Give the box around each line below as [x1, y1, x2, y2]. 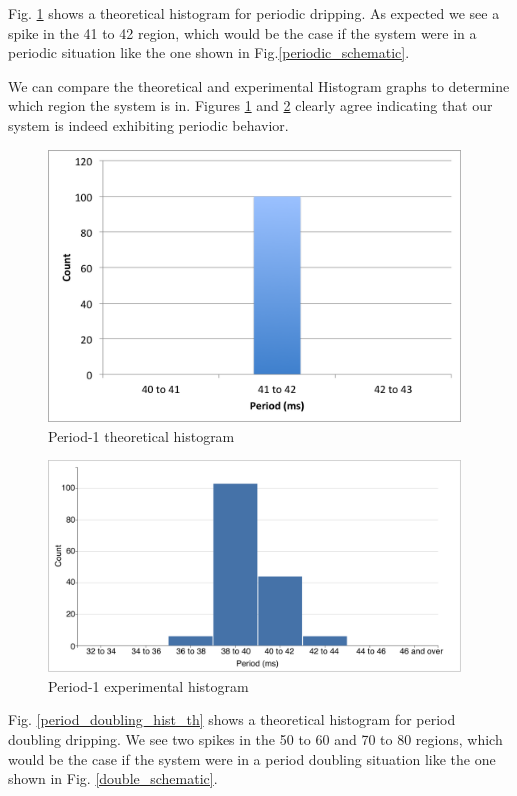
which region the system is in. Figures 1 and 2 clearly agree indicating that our [8, 95, 493, 116]
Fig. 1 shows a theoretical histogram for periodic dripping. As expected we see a [8, 3, 500, 23]
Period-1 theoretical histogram [48, 425, 235, 446]
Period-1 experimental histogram [48, 675, 249, 696]
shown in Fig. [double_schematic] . [8, 768, 218, 789]
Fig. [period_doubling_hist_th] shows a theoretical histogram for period [8, 709, 456, 730]
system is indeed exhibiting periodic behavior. [8, 114, 289, 135]
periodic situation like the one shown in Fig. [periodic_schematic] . [8, 42, 410, 63]
